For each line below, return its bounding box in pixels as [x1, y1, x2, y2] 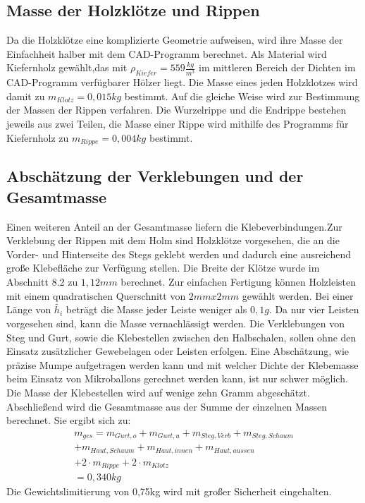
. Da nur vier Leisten [268, 302, 359, 317]
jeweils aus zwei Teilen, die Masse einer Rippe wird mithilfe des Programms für [6, 116, 349, 131]
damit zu [6, 88, 45, 103]
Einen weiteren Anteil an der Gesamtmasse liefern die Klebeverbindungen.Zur [6, 219, 342, 234]
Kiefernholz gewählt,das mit [6, 60, 128, 75]
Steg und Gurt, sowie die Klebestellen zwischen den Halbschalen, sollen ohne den [6, 329, 357, 344]
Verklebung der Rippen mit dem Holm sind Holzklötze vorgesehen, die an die [6, 233, 340, 248]
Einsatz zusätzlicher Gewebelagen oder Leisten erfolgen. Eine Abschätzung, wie [6, 344, 349, 358]
